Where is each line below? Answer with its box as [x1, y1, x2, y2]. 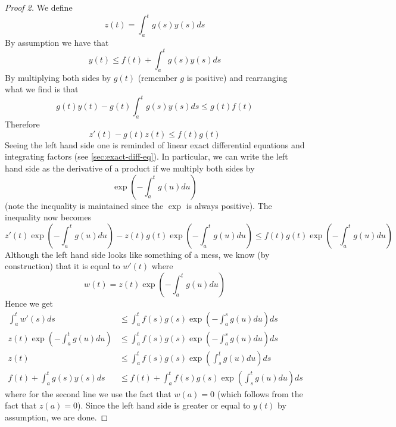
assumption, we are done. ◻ [5, 410, 108, 423]
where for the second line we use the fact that [5, 387, 172, 400]
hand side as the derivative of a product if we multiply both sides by [5, 162, 255, 174]
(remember [138, 71, 177, 83]
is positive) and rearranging [186, 71, 288, 83]
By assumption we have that [5, 36, 109, 48]
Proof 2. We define [5, 1, 73, 13]
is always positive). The [186, 199, 272, 211]
